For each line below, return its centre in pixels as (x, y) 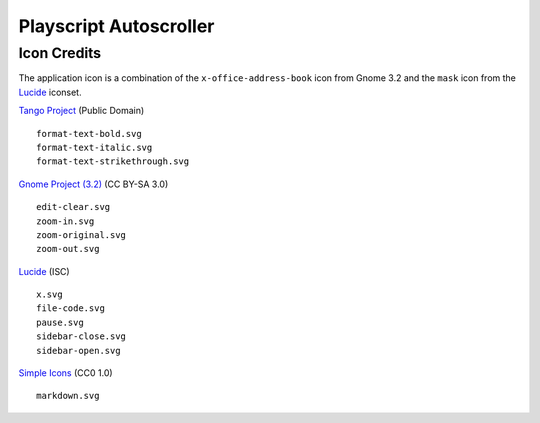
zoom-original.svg (81, 234)
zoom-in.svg (65, 221)
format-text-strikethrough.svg (113, 161)
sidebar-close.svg (81, 336)
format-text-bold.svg (89, 133)
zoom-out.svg (68, 249)
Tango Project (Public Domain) (81, 111)
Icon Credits (60, 53)
